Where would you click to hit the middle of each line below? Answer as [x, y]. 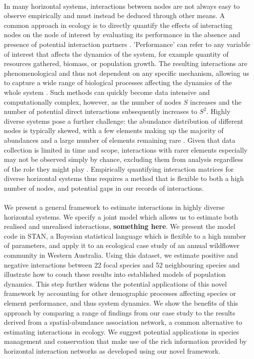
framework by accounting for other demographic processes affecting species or [120, 293]
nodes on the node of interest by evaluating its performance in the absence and [122, 34]
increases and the [216, 101]
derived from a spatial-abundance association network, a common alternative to [123, 322]
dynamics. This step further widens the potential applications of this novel [116, 283]
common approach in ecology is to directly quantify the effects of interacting [118, 25]
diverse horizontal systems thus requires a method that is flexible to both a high [124, 178]
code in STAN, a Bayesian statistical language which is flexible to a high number [125, 236]
